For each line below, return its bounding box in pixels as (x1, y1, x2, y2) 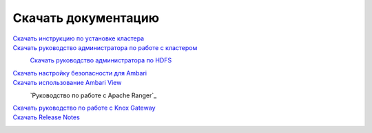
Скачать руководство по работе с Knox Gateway (12, 104, 156, 112)
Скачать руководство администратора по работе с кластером (12, 43, 198, 51)
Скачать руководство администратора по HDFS (30, 56, 172, 64)
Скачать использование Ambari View (12, 79, 122, 87)
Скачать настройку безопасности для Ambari (12, 69, 147, 77)
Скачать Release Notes (12, 113, 81, 121)
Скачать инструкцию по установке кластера (12, 34, 145, 43)
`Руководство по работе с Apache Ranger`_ (30, 91, 157, 99)
